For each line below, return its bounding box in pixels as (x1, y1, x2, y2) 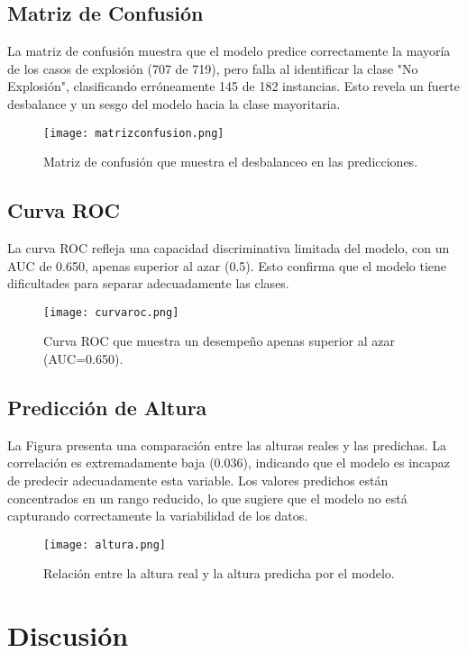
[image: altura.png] (43, 538, 167, 551)
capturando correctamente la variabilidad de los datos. (7, 506, 308, 525)
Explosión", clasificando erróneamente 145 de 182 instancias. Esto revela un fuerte (7, 77, 460, 95)
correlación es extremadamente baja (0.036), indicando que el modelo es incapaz (7, 453, 451, 472)
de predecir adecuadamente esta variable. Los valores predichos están (7, 471, 389, 490)
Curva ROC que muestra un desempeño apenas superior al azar (43, 331, 395, 350)
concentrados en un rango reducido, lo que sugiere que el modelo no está (7, 488, 407, 507)
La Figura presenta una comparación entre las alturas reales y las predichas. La (7, 435, 447, 454)
